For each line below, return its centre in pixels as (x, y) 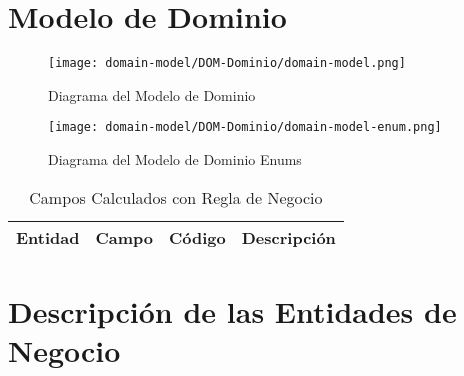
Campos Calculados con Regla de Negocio (176, 197)
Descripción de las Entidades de (232, 310)
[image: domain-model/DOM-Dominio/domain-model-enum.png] (245, 127)
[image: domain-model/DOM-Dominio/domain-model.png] (227, 63)
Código (197, 237)
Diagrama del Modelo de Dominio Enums (175, 159)
